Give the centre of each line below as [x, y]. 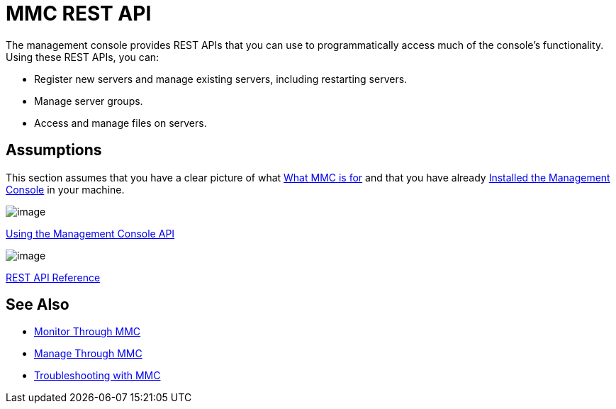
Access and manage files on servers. [121, 123]
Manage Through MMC [88, 354]
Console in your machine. [65, 189]
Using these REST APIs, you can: [83, 57]
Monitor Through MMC [88, 332]
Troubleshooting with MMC [97, 376]
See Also [38, 305]
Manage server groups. [89, 101]
